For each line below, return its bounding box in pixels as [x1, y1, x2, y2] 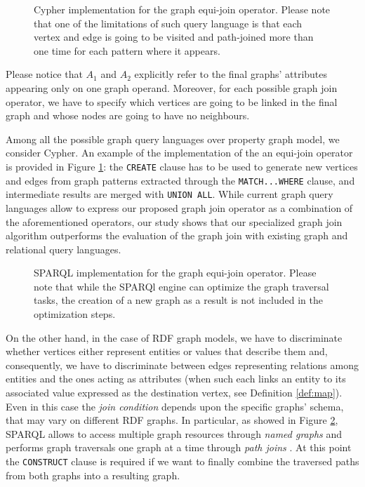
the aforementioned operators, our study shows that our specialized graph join [6, 214, 343, 229]
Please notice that [6, 67, 83, 81]
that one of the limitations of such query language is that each [34, 15, 303, 30]
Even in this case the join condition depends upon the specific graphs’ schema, [6, 399, 344, 413]
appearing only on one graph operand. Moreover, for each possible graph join [6, 80, 338, 95]
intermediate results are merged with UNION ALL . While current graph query [6, 187, 333, 201]
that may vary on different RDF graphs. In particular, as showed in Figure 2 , [6, 413, 338, 427]
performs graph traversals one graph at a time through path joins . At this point [6, 440, 352, 455]
